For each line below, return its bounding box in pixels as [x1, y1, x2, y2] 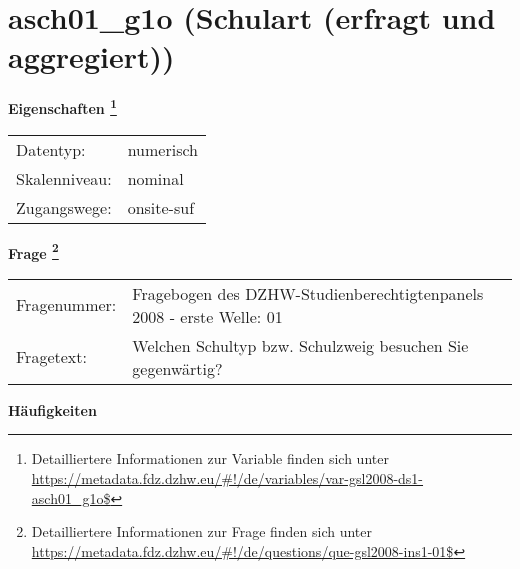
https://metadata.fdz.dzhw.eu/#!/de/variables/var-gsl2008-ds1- [31, 468, 424, 488]
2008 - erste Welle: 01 [132, 304, 283, 328]
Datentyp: [16, 137, 86, 161]
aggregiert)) [8, 36, 175, 77]
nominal [127, 166, 184, 190]
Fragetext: [16, 345, 87, 369]
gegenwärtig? [132, 356, 223, 380]
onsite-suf [127, 195, 195, 219]
